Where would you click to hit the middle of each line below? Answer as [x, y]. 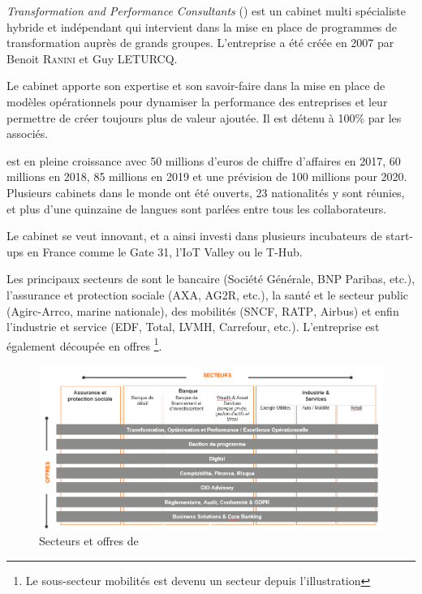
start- [400, 236]
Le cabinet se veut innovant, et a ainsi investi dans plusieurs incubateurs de [194, 236]
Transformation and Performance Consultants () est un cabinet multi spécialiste [207, 11]
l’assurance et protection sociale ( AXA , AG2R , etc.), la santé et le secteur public [208, 294]
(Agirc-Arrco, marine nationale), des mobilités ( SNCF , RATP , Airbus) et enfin [203, 310]
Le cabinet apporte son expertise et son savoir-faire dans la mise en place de [196, 86]
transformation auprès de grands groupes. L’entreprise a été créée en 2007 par [200, 43]
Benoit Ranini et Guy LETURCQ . [92, 58]
